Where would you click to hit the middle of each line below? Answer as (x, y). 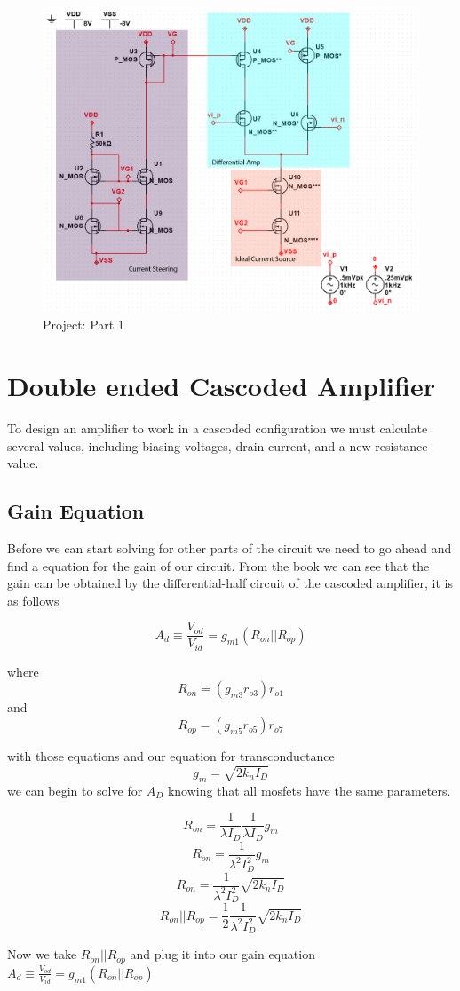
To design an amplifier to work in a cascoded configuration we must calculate (218, 428)
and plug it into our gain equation (222, 954)
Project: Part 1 (83, 325)
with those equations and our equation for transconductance (171, 756)
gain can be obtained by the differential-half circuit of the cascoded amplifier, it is (230, 583)
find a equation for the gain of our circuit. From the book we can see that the (218, 565)
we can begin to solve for (75, 790)
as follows (33, 600)
